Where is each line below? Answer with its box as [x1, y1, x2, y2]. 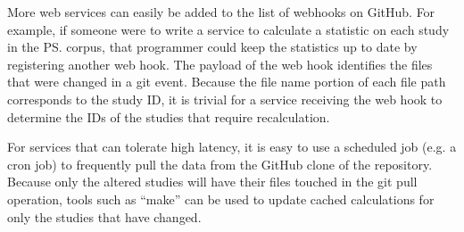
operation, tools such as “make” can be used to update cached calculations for [7, 189, 435, 208]
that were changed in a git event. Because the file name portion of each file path [7, 72, 446, 91]
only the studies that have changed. [7, 207, 202, 226]
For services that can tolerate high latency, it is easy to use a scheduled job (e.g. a [7, 137, 457, 156]
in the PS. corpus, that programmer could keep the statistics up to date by [7, 37, 418, 56]
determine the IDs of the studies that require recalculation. [7, 107, 330, 126]
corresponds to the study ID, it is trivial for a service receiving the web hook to [7, 89, 443, 108]
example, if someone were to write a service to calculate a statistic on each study [7, 20, 450, 38]
